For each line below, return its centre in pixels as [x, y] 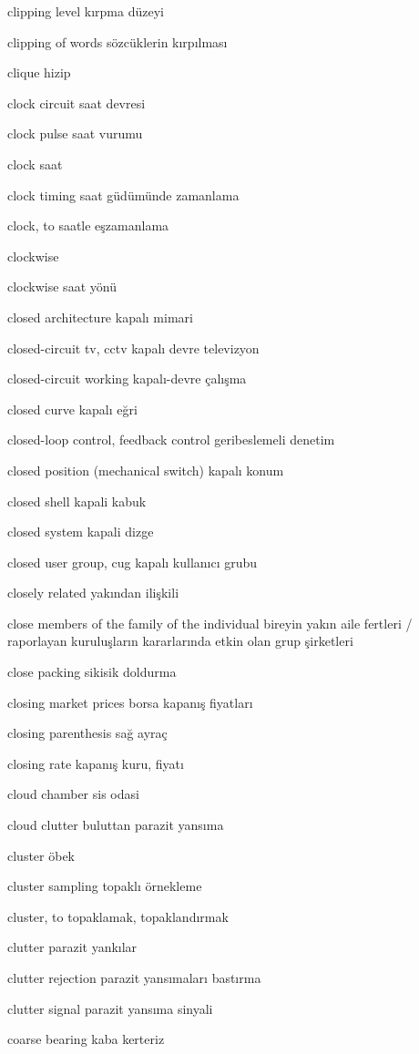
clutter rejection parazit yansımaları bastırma [134, 977]
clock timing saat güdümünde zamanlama [123, 194]
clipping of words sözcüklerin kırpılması [118, 41]
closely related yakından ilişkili [93, 593]
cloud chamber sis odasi [73, 794]
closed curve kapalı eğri [72, 409]
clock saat [35, 164]
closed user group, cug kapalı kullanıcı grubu [133, 562]
